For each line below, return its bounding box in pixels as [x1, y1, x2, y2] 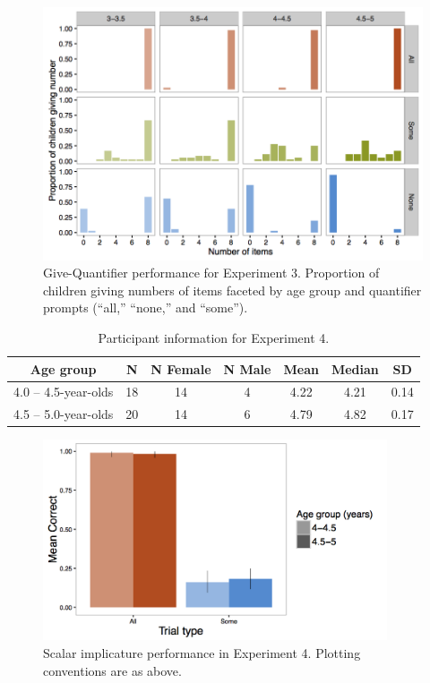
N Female [150, 359, 211, 378]
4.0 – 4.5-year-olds [13, 382, 114, 401]
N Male [223, 359, 271, 378]
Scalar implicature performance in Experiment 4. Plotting [43, 644, 361, 662]
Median [331, 359, 379, 378]
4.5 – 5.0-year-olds [13, 405, 114, 423]
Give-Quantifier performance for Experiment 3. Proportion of [43, 263, 380, 282]
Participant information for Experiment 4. [98, 329, 330, 347]
